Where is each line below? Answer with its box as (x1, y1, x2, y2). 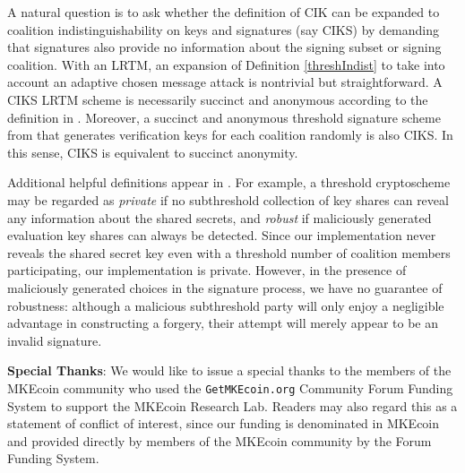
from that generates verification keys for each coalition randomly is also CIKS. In (7, 125, 453, 144)
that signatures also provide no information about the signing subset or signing (7, 38, 442, 56)
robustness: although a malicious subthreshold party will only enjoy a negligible (7, 296, 444, 314)
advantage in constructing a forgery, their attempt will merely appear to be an (7, 314, 438, 332)
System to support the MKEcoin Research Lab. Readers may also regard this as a (7, 396, 458, 415)
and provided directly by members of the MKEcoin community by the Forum (7, 431, 432, 450)
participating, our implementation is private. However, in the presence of (7, 261, 407, 279)
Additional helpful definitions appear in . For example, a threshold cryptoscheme (7, 173, 451, 192)
